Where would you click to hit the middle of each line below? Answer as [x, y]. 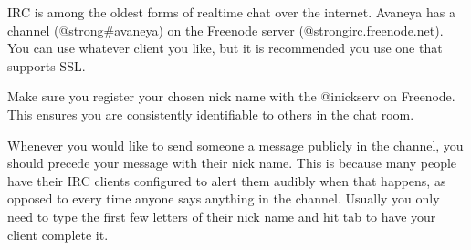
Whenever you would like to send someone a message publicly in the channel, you [235, 145]
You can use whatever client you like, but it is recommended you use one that [225, 48]
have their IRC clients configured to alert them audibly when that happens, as [227, 180]
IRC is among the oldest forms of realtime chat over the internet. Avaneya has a [231, 12]
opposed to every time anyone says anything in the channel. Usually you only [224, 198]
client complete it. [58, 234]
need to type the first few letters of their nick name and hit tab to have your [222, 216]
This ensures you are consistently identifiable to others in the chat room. [211, 114]
